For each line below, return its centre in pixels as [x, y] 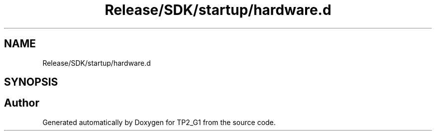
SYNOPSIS [31, 82]
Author [22, 103]
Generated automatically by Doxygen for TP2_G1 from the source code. [159, 122]
